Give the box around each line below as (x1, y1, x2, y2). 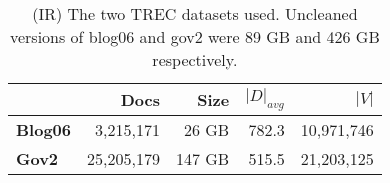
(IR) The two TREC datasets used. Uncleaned (32, 2, 358, 25)
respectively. (152, 48, 238, 71)
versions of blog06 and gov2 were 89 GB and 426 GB (9, 25, 380, 48)
